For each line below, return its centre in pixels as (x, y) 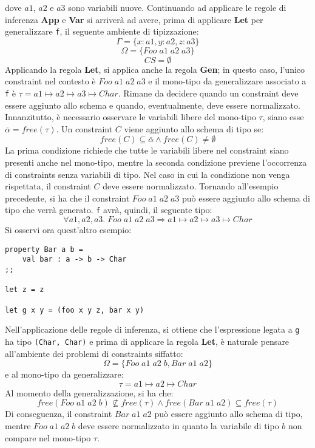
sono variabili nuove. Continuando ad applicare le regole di (177, 7)
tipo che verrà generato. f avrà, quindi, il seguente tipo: (109, 210)
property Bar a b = (44, 249)
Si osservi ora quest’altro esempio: (68, 230)
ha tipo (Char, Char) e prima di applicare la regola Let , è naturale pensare (147, 341)
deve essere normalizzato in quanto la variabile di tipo (178, 425)
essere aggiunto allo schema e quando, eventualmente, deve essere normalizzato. (153, 105)
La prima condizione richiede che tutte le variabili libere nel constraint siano (147, 150)
